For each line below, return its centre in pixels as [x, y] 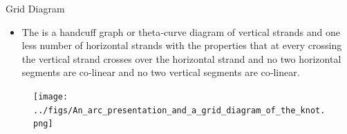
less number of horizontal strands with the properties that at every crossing [182, 45]
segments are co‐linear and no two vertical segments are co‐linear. [161, 72]
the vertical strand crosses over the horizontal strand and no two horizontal [181, 58]
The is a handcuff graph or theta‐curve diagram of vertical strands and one [181, 31]
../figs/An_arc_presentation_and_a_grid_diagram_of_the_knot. [179, 110]
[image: [51, 96]
